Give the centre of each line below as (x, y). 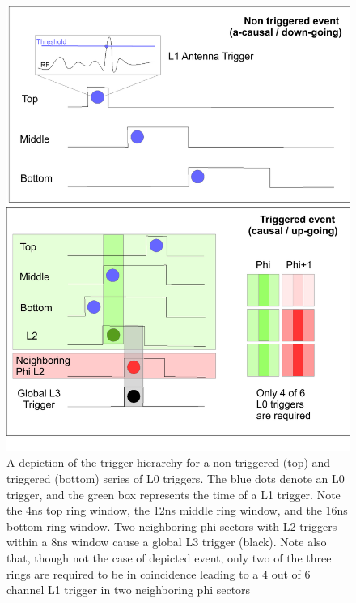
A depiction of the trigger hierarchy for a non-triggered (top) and (169, 462)
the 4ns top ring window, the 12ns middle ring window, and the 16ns (177, 510)
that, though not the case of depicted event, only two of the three (169, 558)
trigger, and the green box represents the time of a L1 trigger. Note (174, 494)
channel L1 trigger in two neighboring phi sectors (129, 590)
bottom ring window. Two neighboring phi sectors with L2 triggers (172, 526)
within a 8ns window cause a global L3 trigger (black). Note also (167, 542)
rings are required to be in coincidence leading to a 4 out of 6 (159, 573)
